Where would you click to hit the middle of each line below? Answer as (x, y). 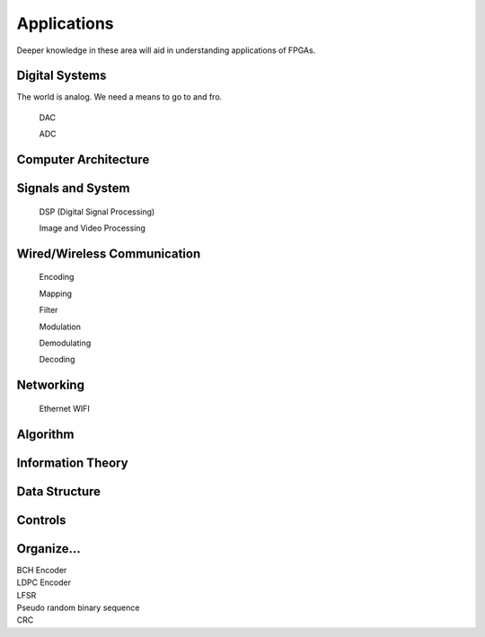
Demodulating (65, 343)
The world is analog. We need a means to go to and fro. (119, 97)
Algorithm (45, 434)
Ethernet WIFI (64, 408)
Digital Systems (62, 76)
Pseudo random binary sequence (78, 607)
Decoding (57, 360)
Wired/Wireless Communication (109, 253)
